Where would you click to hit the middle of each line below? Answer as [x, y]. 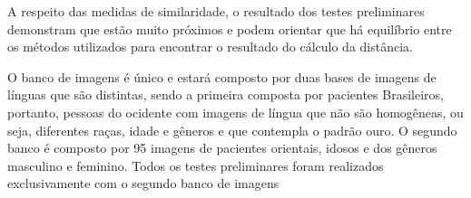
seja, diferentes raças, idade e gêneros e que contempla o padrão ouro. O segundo [232, 130]
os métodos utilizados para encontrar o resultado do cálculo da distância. [210, 47]
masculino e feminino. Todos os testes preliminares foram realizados [196, 165]
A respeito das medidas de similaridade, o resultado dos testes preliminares [216, 11]
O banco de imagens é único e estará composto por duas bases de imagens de [222, 76]
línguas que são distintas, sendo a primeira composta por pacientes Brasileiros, [226, 94]
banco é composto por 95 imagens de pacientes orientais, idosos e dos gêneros [222, 148]
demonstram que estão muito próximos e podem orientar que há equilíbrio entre [230, 28]
